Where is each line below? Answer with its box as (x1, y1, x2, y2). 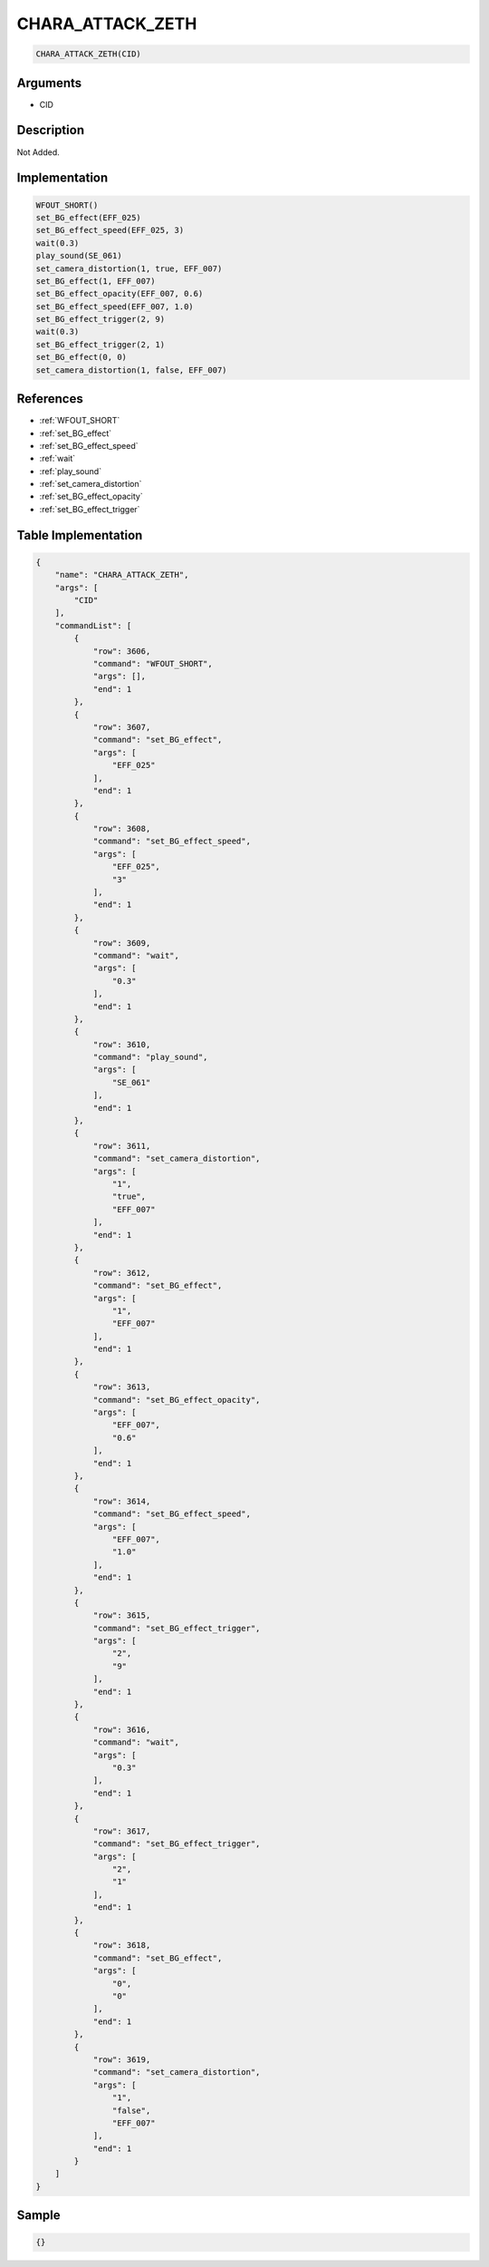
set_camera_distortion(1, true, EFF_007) (35, 263, 223, 274)
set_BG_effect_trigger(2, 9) (35, 314, 166, 325)
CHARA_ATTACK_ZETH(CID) (35, 49, 142, 59)
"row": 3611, (92, 1141, 151, 1151)
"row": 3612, (92, 1268, 151, 1278)
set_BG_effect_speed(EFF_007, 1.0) (35, 301, 194, 312)
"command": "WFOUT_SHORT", (92, 658, 213, 668)
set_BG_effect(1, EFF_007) (35, 276, 156, 286)
